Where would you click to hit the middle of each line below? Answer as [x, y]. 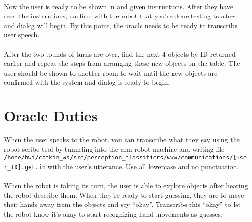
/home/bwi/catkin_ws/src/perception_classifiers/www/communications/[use [126, 158]
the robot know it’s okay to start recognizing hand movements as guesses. [113, 214]
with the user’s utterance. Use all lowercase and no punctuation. [143, 166]
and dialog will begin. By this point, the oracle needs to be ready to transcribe [121, 25]
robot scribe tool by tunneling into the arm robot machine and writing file [114, 149]
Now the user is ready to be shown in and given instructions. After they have [119, 6]
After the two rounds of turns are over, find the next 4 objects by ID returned [120, 54]
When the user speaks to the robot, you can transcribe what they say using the [122, 139]
